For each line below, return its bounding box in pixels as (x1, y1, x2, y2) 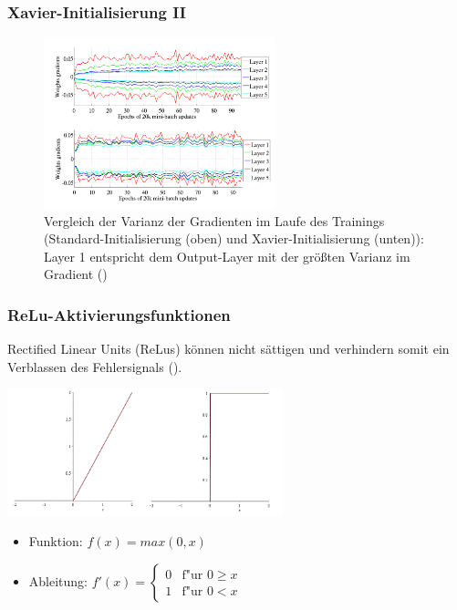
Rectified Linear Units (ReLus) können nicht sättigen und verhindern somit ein (7, 339, 450, 358)
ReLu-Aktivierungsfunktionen (7, 303, 231, 326)
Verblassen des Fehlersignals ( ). (7, 357, 182, 376)
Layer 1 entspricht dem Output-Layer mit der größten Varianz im (44, 246, 410, 265)
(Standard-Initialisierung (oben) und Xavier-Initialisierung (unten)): (44, 229, 424, 248)
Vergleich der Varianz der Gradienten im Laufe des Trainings (44, 211, 385, 230)
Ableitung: (28, 571, 88, 590)
